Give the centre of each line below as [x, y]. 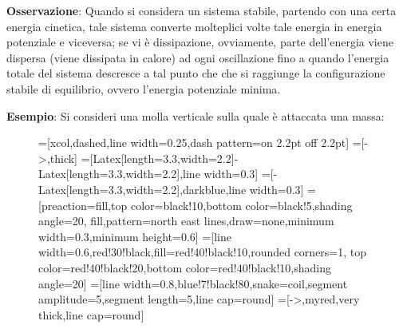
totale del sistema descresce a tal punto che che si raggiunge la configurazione [196, 73]
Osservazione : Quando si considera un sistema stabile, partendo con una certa [201, 10]
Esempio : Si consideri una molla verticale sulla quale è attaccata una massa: [196, 115]
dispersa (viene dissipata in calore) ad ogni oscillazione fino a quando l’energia [198, 57]
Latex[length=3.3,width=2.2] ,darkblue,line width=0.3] [171, 189]
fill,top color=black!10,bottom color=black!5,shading [224, 205]
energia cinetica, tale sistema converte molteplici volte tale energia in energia [194, 26]
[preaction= [67, 205]
